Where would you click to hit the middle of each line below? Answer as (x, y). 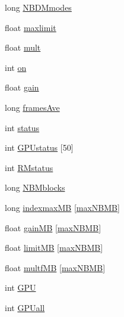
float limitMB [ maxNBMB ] (54, 248)
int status (22, 127)
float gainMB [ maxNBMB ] (53, 227)
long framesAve (32, 107)
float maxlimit (31, 27)
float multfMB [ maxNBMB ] (55, 267)
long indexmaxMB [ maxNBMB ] (62, 207)
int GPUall (25, 307)
